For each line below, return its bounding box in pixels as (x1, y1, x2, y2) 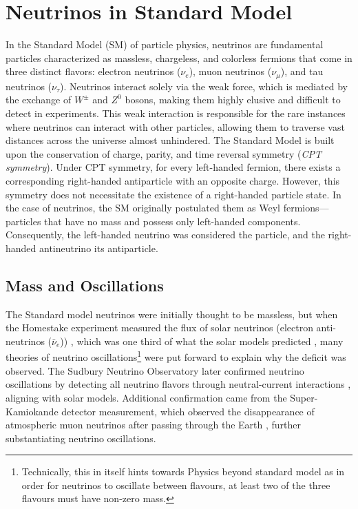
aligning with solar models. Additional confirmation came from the (6, 390, 287, 404)
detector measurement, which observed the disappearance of (61, 404, 315, 418)
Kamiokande (6, 404, 59, 418)
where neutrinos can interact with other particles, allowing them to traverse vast (6, 119, 345, 134)
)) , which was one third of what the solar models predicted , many (60, 333, 344, 348)
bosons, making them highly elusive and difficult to (125, 92, 341, 107)
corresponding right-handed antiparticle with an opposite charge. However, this (6, 173, 340, 187)
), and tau (280, 64, 324, 79)
